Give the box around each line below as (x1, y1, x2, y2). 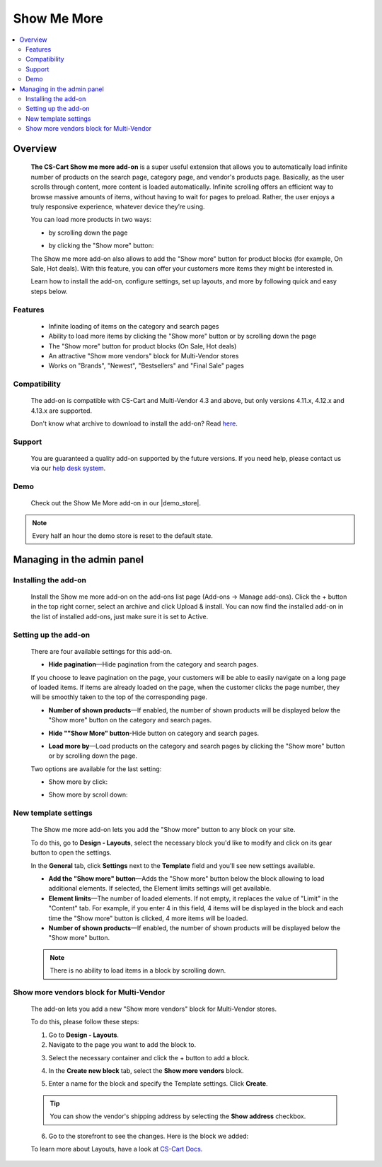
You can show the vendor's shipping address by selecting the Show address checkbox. (50, 1112, 306, 1120)
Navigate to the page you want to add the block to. (48, 1040, 197, 1049)
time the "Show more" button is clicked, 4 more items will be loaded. (48, 914, 248, 922)
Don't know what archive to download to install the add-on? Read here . (30, 419, 238, 428)
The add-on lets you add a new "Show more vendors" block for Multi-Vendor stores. (30, 1004, 277, 1014)
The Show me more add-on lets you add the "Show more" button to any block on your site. (30, 826, 296, 834)
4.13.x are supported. (30, 406, 92, 415)
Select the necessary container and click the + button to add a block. (48, 1053, 250, 1062)
